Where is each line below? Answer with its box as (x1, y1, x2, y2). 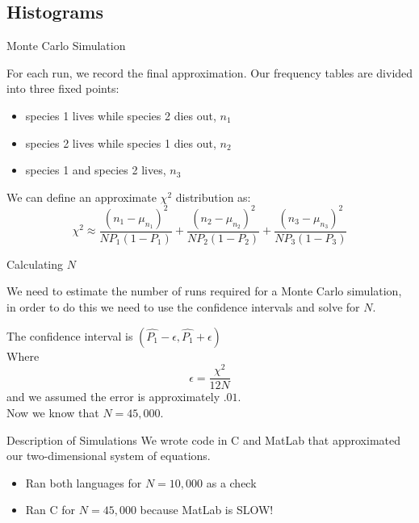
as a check (206, 474, 257, 491)
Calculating (6, 255, 64, 272)
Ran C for (25, 501, 76, 518)
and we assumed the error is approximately (6, 388, 220, 405)
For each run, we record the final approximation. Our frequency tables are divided (6, 64, 413, 81)
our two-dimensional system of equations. (6, 447, 211, 464)
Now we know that (6, 404, 99, 420)
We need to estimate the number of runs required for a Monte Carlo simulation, (6, 282, 402, 299)
